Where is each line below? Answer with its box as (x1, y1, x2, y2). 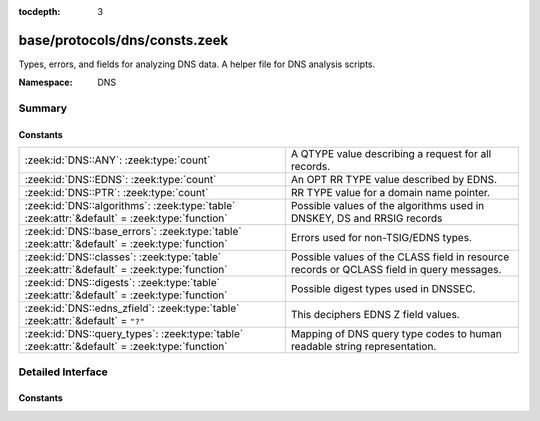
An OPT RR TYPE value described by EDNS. (290, 173, 498, 187)
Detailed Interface (18, 365, 109, 379)
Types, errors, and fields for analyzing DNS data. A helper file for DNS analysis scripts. (18, 58, 376, 70)
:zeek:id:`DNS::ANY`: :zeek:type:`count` (24, 153, 211, 167)
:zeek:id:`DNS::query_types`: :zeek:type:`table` (24, 327, 244, 341)
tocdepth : (18, 6, 61, 17)
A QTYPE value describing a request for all (290, 147, 492, 161)
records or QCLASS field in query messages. (290, 263, 502, 277)
